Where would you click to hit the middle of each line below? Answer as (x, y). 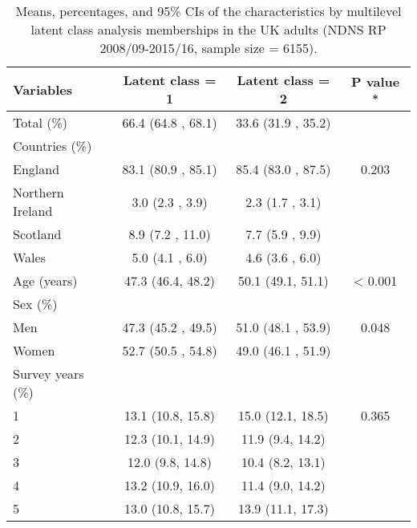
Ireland (33, 211)
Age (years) (45, 280)
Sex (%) (35, 304)
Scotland (37, 234)
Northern (38, 192)
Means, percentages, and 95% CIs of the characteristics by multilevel (208, 11)
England (36, 169)
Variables (43, 89)
